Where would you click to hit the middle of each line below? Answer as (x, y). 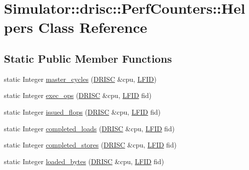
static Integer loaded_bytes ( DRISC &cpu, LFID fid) (84, 161)
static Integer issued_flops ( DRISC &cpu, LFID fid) (82, 111)
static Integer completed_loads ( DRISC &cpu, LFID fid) (89, 128)
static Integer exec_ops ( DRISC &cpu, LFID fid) (78, 95)
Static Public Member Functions (88, 58)
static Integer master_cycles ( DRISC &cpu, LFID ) (80, 79)
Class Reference (93, 27)
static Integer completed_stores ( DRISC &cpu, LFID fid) (90, 145)
